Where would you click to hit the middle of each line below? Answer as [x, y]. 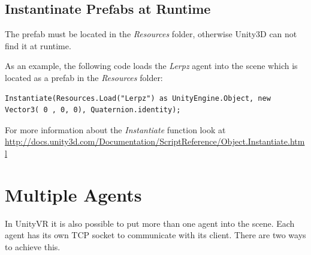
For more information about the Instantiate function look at [115, 129]
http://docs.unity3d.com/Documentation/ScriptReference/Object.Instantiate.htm [155, 141]
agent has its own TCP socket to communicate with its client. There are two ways [155, 235]
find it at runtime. [38, 45]
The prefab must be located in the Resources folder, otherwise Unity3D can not [151, 34]
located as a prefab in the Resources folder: [84, 77]
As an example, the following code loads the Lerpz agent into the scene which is [151, 66]
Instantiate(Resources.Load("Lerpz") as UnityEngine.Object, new [138, 98]
